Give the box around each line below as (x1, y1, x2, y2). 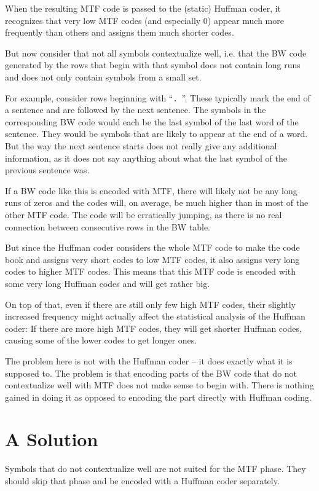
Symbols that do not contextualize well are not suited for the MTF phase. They (5, 462, 306, 475)
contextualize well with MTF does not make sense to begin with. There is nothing (5, 379, 314, 391)
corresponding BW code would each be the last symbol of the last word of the (5, 115, 299, 128)
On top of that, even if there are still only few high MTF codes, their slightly (5, 297, 296, 310)
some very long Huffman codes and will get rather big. (5, 277, 210, 289)
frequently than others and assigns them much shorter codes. (5, 26, 234, 39)
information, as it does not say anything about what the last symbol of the (5, 151, 287, 164)
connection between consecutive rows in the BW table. (5, 220, 211, 233)
